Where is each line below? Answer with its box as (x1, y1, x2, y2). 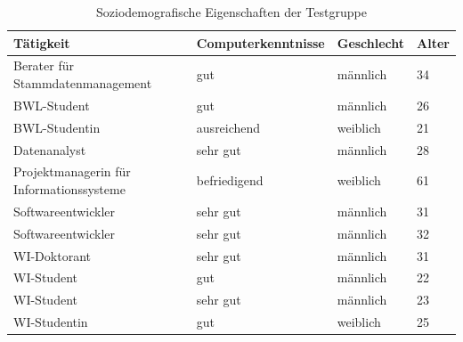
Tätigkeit (13, 33, 70, 52)
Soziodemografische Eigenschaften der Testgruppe (96, 3, 367, 20)
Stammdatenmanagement (13, 74, 152, 93)
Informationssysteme (13, 180, 126, 198)
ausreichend (196, 118, 261, 136)
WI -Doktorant (13, 246, 91, 265)
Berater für (13, 56, 74, 75)
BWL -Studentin (13, 118, 101, 136)
